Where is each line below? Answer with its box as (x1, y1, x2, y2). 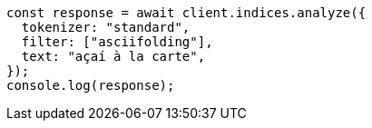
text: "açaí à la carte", (21, 49, 206, 64)
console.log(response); (6, 78, 175, 93)
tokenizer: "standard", (21, 20, 191, 34)
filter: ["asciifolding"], (21, 34, 213, 49)
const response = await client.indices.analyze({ (6, 5, 367, 20)
